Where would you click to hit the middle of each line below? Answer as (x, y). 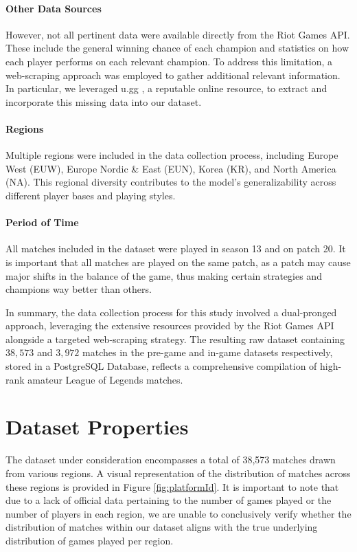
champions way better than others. (79, 289)
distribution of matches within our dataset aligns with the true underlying (162, 527)
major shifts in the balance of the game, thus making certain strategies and (164, 275)
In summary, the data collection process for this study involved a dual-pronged (171, 312)
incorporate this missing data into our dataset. (104, 101)
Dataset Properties (97, 427)
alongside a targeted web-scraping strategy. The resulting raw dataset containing (175, 339)
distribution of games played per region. (90, 540)
